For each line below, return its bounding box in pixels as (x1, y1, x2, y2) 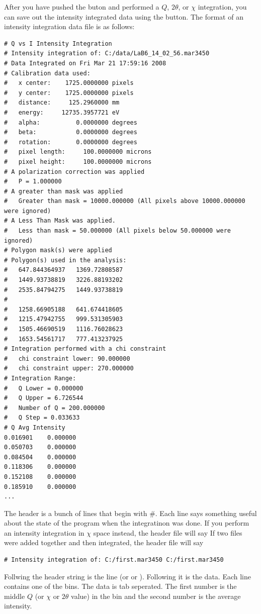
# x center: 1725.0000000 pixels (4, 79, 134, 87)
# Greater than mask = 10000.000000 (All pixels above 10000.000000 (4, 197, 245, 205)
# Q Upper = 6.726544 (4, 394, 83, 402)
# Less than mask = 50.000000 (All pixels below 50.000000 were (4, 227, 231, 235)
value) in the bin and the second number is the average (71, 590, 241, 601)
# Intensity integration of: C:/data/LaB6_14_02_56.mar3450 (4, 50, 210, 57)
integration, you (198, 2, 247, 12)
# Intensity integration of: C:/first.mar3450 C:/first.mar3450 (4, 556, 224, 564)
